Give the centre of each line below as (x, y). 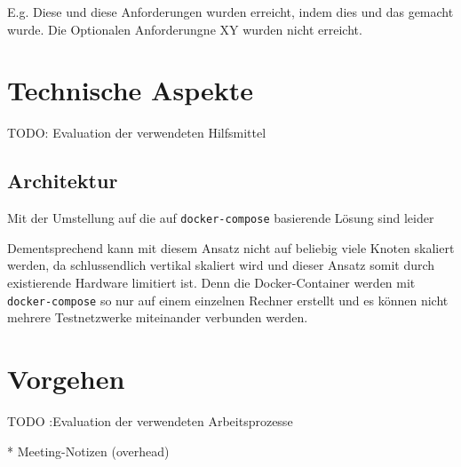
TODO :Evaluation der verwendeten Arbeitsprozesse (150, 420)
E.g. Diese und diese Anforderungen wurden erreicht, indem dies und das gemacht (230, 12)
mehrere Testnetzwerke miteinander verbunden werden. (158, 317)
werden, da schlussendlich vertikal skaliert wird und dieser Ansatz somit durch (221, 265)
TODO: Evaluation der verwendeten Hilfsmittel (137, 133)
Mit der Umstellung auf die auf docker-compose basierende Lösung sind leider (221, 218)
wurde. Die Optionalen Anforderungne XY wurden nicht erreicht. (185, 29)
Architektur (63, 181)
